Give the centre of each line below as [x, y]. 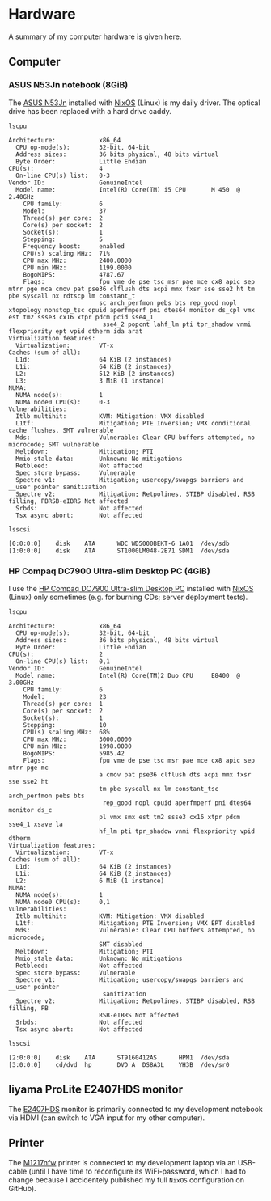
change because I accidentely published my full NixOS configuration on [127, 1180]
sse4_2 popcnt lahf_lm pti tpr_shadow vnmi [177, 324]
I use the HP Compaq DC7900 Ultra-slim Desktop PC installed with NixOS [131, 588]
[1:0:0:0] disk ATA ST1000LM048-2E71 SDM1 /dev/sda [119, 551]
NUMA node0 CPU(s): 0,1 [63, 902]
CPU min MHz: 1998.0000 [77, 746]
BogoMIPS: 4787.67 [74, 275]
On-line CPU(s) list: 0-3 [63, 175]
